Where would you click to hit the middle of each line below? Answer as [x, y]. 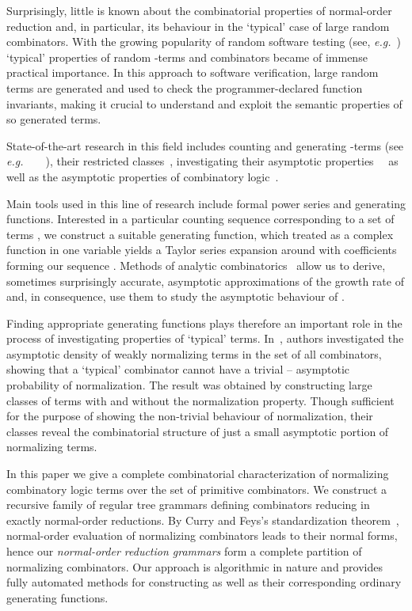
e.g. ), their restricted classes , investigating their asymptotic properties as [202, 161]
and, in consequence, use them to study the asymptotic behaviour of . [175, 296]
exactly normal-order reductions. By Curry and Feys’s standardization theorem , [203, 520]
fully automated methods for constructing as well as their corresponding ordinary [204, 582]
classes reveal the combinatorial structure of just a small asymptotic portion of [198, 431]
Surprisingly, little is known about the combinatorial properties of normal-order [199, 10]
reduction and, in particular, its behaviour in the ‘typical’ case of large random [198, 26]
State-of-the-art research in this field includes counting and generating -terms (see [205, 145]
